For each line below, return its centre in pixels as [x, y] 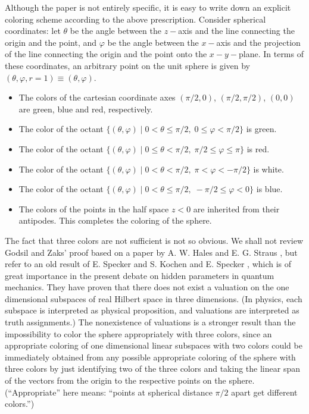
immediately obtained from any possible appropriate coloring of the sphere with [150, 357]
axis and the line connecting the [236, 31]
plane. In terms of [271, 54]
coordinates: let [33, 31]
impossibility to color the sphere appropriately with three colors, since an [138, 333]
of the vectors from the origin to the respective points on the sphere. [130, 380]
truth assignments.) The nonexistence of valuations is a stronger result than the [150, 322]
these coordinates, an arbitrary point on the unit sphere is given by [127, 65]
